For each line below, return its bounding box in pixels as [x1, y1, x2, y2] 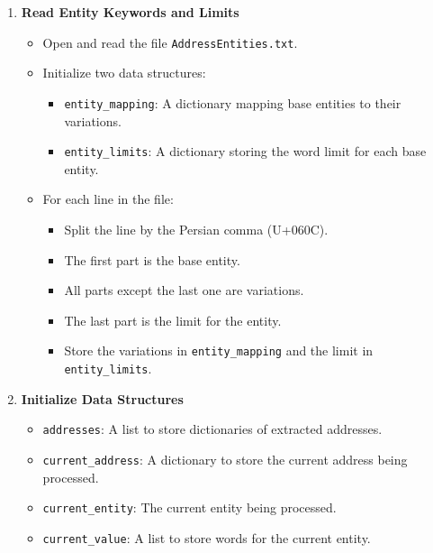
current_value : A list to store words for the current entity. [42, 528, 371, 547]
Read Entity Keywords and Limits [21, 3, 239, 21]
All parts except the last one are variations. [64, 281, 304, 300]
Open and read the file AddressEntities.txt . [42, 32, 298, 51]
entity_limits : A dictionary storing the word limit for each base [64, 142, 427, 161]
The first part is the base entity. [64, 250, 240, 269]
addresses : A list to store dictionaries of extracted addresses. [42, 419, 383, 438]
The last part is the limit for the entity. [64, 310, 282, 329]
